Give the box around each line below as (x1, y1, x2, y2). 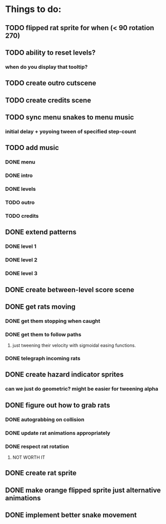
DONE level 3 (5, 270, 37, 277)
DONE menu (5, 159, 35, 166)
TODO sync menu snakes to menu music (5, 113, 134, 121)
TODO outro (5, 199, 35, 206)
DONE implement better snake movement (5, 511, 137, 519)
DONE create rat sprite (5, 469, 76, 477)
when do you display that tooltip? (5, 63, 88, 70)
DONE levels (5, 186, 36, 193)
